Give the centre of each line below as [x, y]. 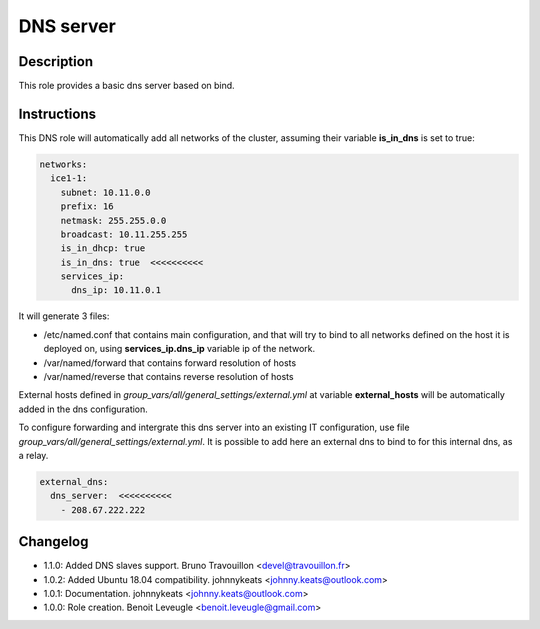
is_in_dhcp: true [103, 248]
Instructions [57, 113]
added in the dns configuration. [83, 409]
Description [56, 61]
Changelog [53, 541]
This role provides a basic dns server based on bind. [126, 86]
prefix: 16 [87, 206]
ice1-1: [69, 178]
